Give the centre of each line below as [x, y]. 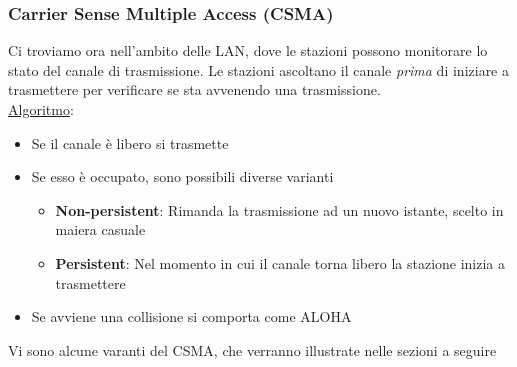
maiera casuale [100, 229]
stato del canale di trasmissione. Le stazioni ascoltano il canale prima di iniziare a [258, 69]
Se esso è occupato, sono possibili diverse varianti [182, 176]
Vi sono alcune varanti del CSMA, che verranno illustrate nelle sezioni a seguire [252, 349]
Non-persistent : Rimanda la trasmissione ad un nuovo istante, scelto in [279, 209]
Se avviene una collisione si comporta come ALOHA [191, 316]
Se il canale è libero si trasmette [130, 142]
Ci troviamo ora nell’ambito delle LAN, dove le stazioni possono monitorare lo [248, 50]
